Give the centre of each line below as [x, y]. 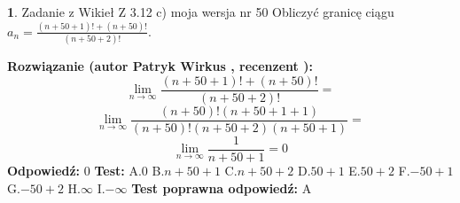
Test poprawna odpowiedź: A [222, 187]
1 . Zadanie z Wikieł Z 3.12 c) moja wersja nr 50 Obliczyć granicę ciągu [201, 12]
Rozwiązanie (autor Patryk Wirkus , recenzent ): [160, 66]
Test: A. [118, 170]
